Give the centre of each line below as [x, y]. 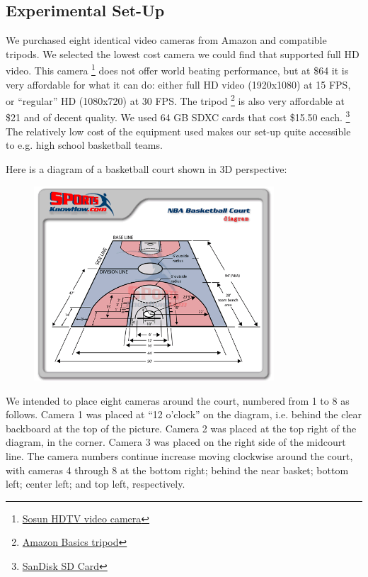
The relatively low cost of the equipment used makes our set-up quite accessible [178, 131]
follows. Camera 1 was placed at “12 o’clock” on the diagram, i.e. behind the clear [184, 414]
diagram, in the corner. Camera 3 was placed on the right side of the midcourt [176, 442]
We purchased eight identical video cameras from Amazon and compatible [166, 40]
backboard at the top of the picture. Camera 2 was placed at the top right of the [181, 428]
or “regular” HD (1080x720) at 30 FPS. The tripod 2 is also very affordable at [175, 100]
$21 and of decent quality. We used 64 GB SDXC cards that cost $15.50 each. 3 [178, 116]
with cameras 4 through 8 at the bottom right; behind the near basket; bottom [177, 470]
